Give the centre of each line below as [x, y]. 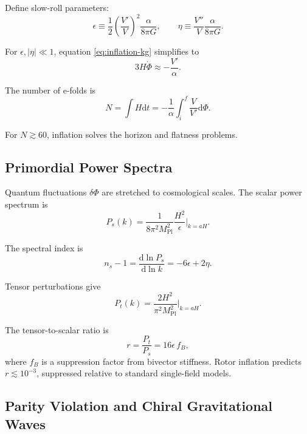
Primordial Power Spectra [89, 167]
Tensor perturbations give [53, 286]
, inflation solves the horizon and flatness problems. [142, 134]
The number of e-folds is [50, 90]
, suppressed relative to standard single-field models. [134, 373]
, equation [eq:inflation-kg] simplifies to [126, 51]
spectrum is [26, 204]
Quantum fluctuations [46, 192]
